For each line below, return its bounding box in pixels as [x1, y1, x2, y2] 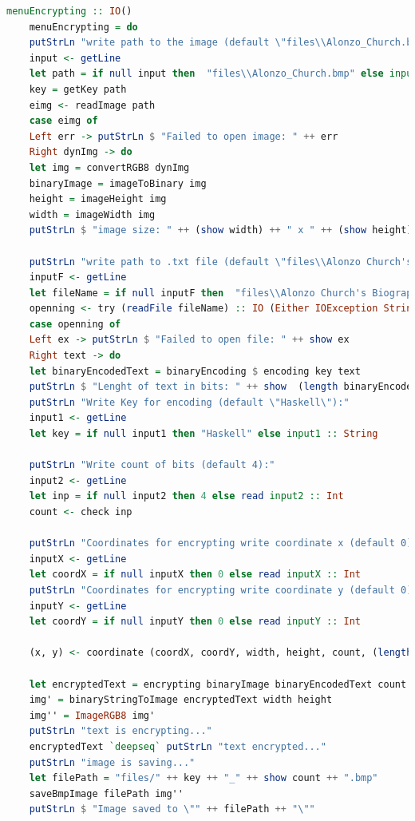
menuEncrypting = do [29, 21, 138, 33]
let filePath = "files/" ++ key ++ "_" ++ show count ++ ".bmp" [29, 772, 378, 784]
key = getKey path [29, 83, 127, 95]
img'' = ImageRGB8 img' [29, 709, 156, 721]
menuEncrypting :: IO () [6, 6, 132, 17]
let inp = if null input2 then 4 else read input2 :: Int [29, 490, 344, 502]
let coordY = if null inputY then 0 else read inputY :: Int [29, 616, 362, 628]
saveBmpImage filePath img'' [29, 787, 184, 799]
